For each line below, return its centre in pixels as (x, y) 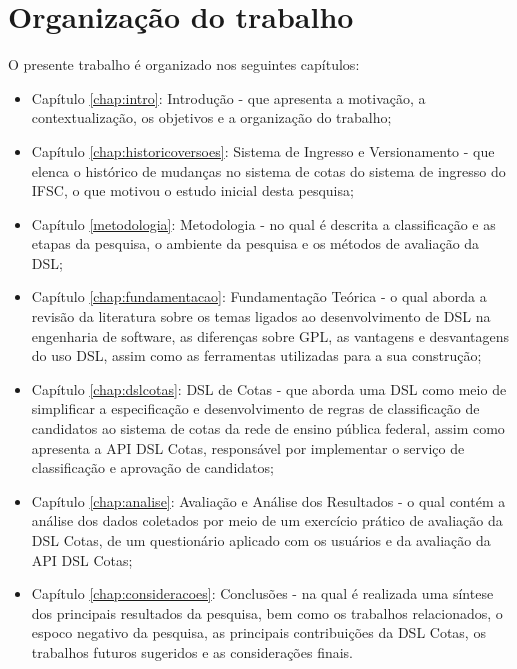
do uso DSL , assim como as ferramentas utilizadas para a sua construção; (256, 355)
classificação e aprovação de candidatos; (152, 467)
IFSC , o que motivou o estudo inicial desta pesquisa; (192, 190)
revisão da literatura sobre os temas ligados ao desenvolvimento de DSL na (261, 316)
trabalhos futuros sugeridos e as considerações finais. (192, 651)
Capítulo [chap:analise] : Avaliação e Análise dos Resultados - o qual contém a (268, 500)
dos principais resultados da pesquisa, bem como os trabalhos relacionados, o (267, 612)
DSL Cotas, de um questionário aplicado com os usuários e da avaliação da (261, 540)
